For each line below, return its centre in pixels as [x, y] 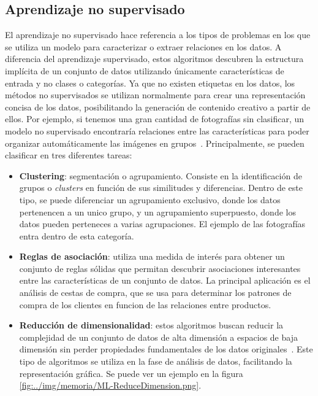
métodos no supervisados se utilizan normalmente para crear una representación [155, 95]
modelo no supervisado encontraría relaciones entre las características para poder [157, 130]
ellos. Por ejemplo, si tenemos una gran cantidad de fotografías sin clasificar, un [155, 119]
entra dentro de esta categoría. [77, 235]
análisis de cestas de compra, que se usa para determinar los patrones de [155, 293]
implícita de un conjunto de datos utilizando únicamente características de [145, 70]
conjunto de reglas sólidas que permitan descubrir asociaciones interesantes [160, 268]
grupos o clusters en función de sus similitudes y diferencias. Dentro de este [161, 188]
